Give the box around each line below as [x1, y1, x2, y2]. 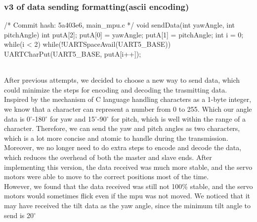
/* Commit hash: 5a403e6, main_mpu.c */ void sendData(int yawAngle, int [4, 20, 235, 30]
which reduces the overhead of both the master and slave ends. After [4, 152, 212, 162]
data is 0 [4, 113, 30, 124]
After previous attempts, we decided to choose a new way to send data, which [4, 75, 240, 85]
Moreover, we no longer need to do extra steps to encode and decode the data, [4, 142, 242, 153]
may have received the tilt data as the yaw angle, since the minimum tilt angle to [4, 200, 251, 210]
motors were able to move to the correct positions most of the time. [4, 171, 209, 182]
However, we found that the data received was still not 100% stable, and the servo [4, 181, 253, 191]
